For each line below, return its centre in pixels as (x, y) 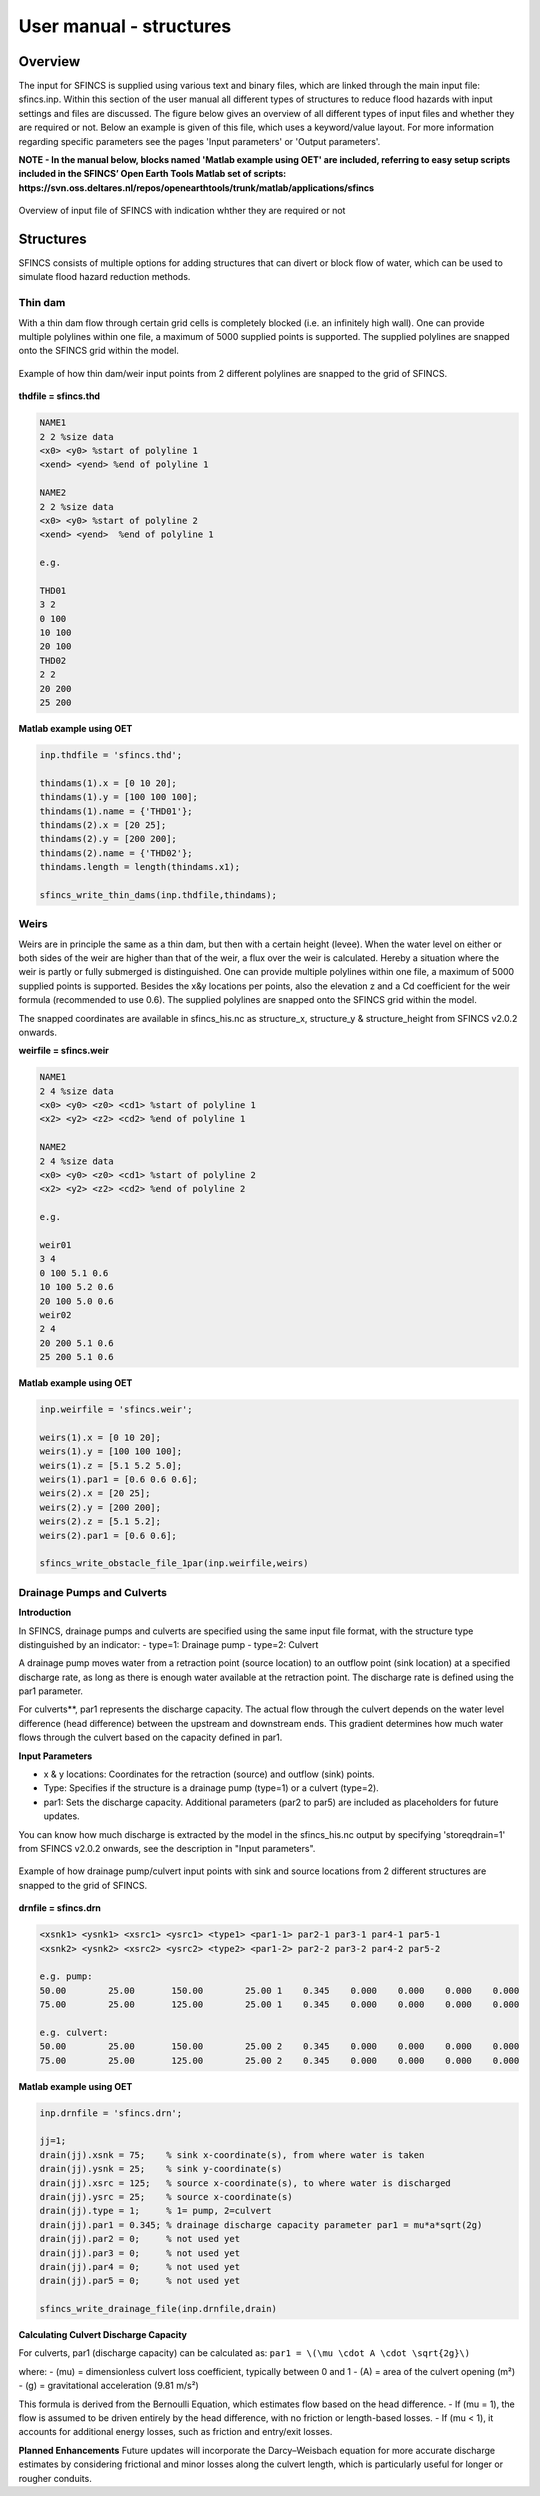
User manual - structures (125, 26)
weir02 (55, 1314)
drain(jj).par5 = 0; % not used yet (139, 2281)
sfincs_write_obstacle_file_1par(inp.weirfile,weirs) (174, 1563)
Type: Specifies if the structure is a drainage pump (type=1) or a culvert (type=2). (211, 1788)
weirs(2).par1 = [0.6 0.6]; (108, 1535)
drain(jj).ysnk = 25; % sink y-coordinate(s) (161, 2169)
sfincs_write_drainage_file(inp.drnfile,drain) (158, 2309)
